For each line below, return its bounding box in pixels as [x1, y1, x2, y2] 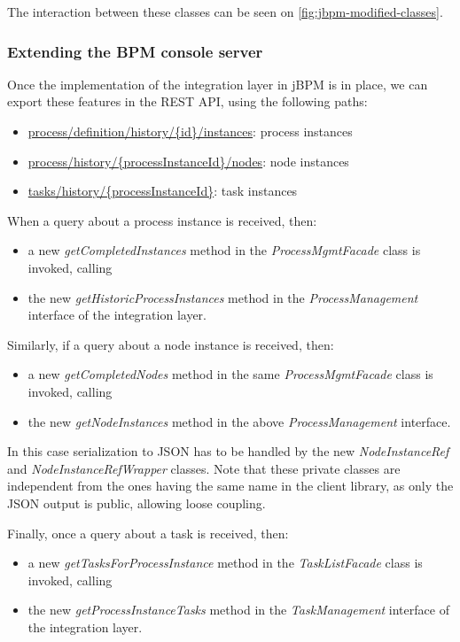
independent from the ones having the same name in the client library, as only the [7, 476, 454, 495]
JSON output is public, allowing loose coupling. [7, 493, 266, 512]
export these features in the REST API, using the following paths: [7, 92, 368, 111]
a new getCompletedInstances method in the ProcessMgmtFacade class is [27, 241, 421, 259]
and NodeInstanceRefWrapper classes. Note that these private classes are [7, 459, 401, 477]
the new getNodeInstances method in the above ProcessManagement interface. [27, 412, 451, 430]
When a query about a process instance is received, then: [7, 211, 317, 229]
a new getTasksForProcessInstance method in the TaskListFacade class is [27, 553, 423, 572]
